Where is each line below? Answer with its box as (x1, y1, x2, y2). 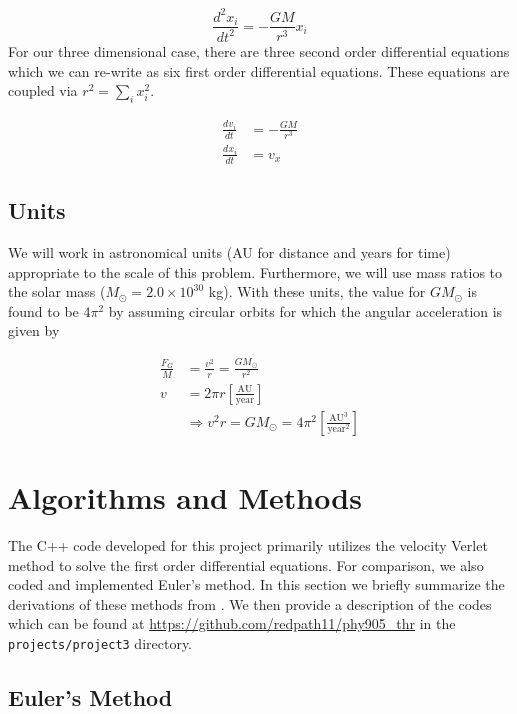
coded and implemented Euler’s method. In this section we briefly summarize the (8, 574, 505, 595)
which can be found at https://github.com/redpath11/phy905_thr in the (8, 613, 456, 634)
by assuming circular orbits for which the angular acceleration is (108, 300, 503, 321)
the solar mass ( (8, 281, 106, 302)
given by (8, 320, 60, 341)
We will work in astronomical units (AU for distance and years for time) (8, 242, 451, 263)
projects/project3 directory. (8, 633, 193, 654)
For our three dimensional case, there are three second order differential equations (8, 40, 510, 61)
